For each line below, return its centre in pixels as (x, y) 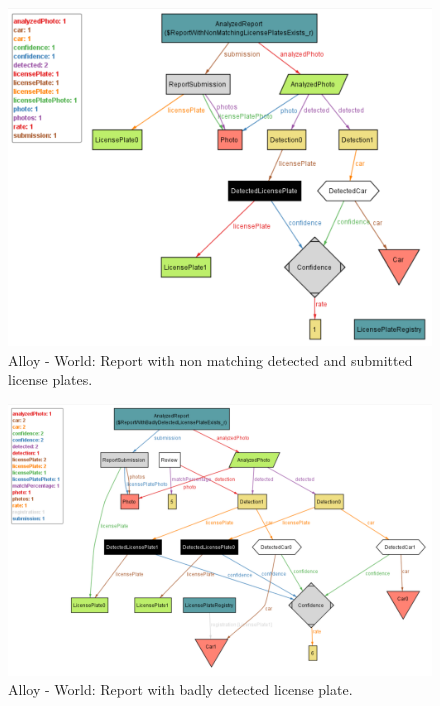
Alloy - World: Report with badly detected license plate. (180, 689)
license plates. (50, 379)
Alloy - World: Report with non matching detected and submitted (210, 359)
